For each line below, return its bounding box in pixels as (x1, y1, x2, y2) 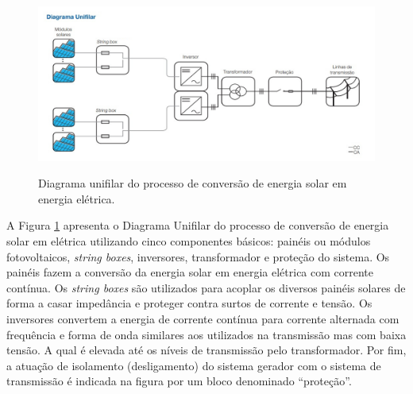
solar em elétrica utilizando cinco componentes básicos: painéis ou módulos (6, 232, 371, 249)
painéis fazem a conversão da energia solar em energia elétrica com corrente (6, 264, 374, 280)
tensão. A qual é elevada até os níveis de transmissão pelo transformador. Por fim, (6, 342, 407, 358)
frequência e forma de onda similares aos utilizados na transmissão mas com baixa (6, 326, 407, 342)
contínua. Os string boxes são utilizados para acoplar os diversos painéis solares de (6, 279, 406, 295)
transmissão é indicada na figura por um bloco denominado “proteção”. (6, 373, 352, 389)
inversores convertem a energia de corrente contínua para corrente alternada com (6, 310, 399, 326)
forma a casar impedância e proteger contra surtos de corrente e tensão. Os (6, 295, 372, 311)
